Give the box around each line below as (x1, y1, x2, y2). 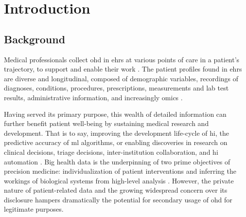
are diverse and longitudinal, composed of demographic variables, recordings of (4, 73, 239, 83)
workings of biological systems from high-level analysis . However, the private (4, 175, 234, 185)
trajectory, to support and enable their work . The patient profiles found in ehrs (4, 64, 242, 74)
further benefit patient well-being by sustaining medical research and (4, 118, 209, 128)
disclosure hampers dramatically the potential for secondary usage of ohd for (4, 194, 232, 204)
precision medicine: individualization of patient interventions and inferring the (4, 166, 236, 176)
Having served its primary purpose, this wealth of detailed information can (4, 108, 227, 119)
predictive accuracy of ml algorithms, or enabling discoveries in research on (4, 137, 228, 147)
